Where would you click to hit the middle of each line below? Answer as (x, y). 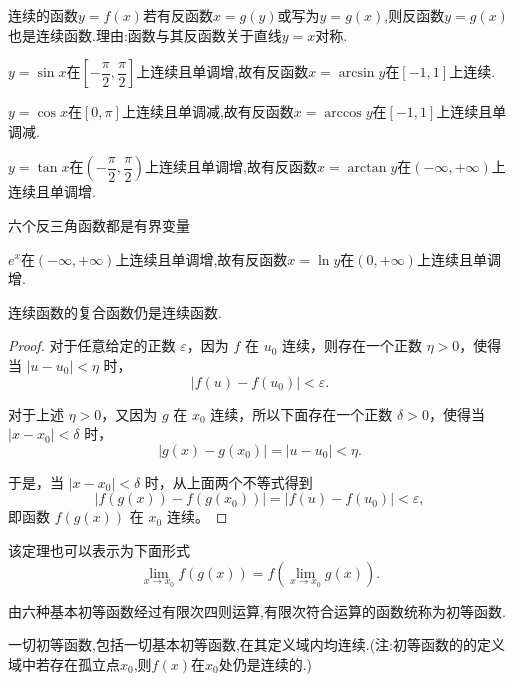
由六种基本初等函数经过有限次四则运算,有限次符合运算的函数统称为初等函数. (257, 610)
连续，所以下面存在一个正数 (301, 413)
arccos (343, 113)
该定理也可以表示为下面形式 (99, 549)
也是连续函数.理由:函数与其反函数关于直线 (145, 34)
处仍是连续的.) (265, 663)
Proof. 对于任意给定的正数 (92, 345)
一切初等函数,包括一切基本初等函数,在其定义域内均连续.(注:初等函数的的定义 (257, 644)
